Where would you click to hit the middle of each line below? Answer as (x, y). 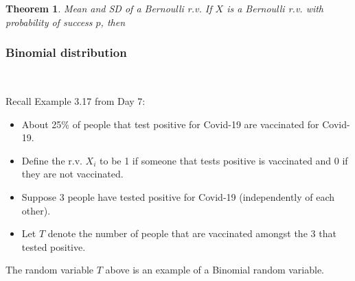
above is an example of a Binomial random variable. (215, 270)
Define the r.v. (52, 160)
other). (36, 210)
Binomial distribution (66, 52)
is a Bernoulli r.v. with (275, 8)
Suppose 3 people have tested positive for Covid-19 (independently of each (178, 196)
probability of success (49, 22)
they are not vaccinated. (72, 174)
